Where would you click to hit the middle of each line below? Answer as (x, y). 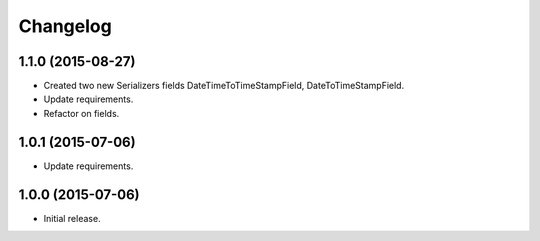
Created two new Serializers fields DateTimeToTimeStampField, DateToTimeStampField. (224, 86)
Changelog (65, 26)
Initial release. (72, 218)
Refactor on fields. (81, 113)
